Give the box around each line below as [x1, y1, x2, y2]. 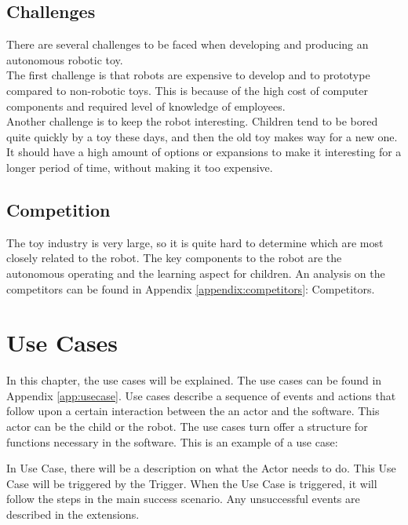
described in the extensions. [6, 506, 140, 522]
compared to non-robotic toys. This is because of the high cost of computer [6, 82, 368, 98]
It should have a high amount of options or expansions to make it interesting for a [6, 144, 402, 160]
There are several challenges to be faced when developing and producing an [6, 36, 369, 53]
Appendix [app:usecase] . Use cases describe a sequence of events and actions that [6, 387, 396, 403]
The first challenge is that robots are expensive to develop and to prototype [6, 67, 370, 83]
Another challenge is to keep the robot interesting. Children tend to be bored [6, 113, 378, 129]
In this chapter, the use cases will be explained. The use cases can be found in [6, 372, 382, 388]
